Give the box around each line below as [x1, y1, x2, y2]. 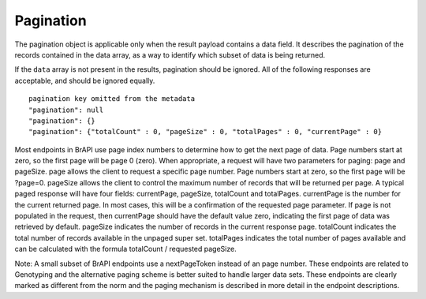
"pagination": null [28, 105, 104, 114]
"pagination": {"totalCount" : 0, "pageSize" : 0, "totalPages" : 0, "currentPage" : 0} [28, 127, 383, 136]
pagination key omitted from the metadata [28, 95, 196, 103]
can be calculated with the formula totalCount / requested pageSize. [14, 245, 237, 254]
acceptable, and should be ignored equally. [14, 76, 155, 85]
